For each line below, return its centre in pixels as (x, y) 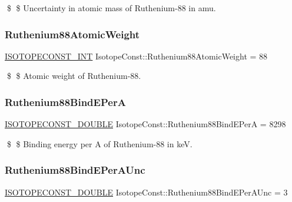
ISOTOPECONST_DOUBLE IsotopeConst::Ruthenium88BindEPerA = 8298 (145, 124)
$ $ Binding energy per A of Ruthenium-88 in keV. (99, 143)
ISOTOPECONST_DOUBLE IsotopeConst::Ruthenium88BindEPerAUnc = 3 (146, 192)
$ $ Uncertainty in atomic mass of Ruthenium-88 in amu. (111, 8)
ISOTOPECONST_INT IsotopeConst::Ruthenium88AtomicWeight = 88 (136, 56)
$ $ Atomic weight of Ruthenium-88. (74, 76)
